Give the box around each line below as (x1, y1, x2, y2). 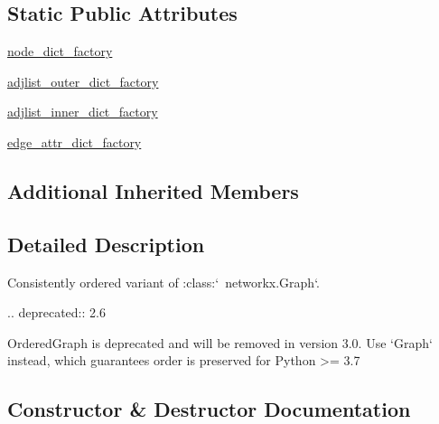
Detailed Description (7, 230, 205, 258)
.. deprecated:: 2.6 (7, 303, 106, 322)
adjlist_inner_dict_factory (7, 102, 158, 121)
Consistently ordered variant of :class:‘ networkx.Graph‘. (7, 272, 320, 291)
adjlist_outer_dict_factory (7, 71, 159, 90)
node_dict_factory (7, 42, 113, 61)
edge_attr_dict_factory (7, 132, 142, 151)
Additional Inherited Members (7, 176, 299, 204)
